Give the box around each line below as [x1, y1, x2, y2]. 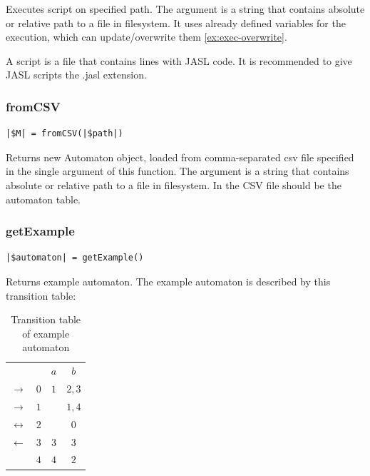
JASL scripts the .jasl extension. [6, 67, 147, 82]
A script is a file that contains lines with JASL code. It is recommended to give [6, 53, 352, 68]
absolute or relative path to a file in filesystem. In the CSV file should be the [6, 177, 341, 192]
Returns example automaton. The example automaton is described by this [6, 273, 331, 288]
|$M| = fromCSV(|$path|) [6, 128, 123, 139]
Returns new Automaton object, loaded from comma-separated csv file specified [6, 149, 354, 164]
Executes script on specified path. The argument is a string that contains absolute [6, 1, 365, 16]
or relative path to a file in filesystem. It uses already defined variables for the [6, 15, 346, 30]
